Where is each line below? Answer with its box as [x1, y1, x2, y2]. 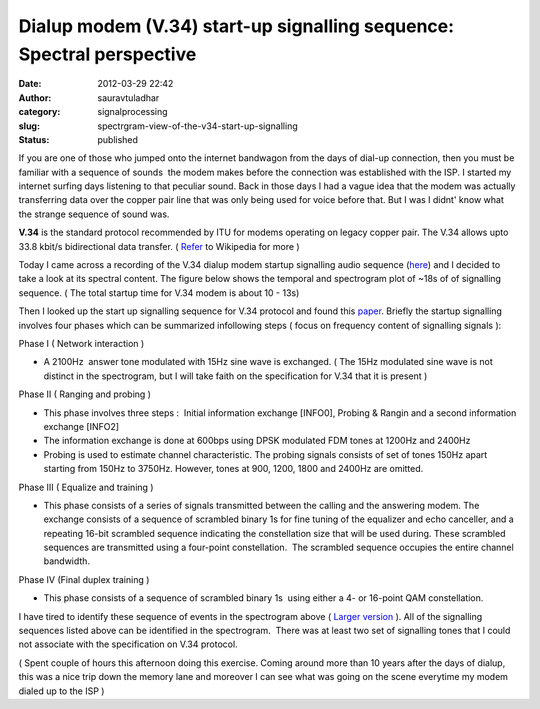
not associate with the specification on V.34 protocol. [18, 638, 239, 650]
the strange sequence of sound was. [18, 208, 170, 220]
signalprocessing [97, 106, 169, 118]
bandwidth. [43, 555, 90, 567]
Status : [18, 133, 50, 145]
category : [18, 106, 61, 118]
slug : [18, 120, 40, 132]
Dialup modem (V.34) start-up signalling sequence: [18, 15, 455, 37]
